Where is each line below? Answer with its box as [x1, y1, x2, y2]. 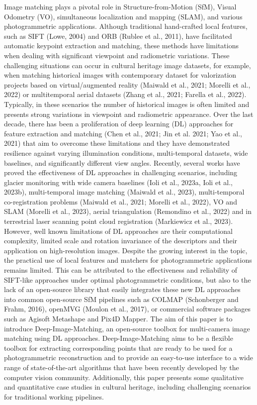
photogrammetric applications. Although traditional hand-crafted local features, [4, 21, 248, 31]
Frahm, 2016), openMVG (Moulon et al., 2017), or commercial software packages [4, 304, 251, 314]
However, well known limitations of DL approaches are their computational [4, 225, 233, 236]
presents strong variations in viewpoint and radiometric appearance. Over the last [4, 108, 254, 119]
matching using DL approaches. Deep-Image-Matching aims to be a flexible [4, 333, 233, 343]
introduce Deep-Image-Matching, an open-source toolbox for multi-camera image [4, 323, 250, 333]
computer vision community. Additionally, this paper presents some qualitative [4, 372, 244, 382]
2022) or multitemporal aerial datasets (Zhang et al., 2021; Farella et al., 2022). [4, 89, 247, 100]
